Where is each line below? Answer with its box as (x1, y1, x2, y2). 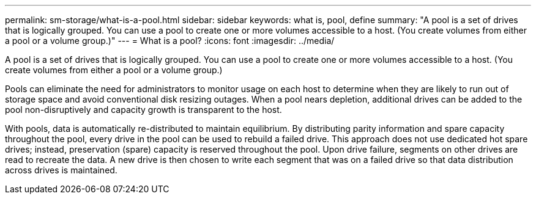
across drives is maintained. (5, 165, 117, 175)
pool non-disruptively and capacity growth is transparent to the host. (5, 104, 282, 115)
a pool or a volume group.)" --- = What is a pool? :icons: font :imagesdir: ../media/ (5, 35, 335, 46)
